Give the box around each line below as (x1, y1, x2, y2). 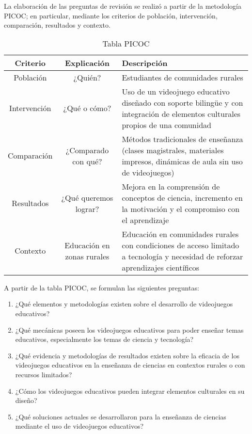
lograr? (75, 203, 99, 214)
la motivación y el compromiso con (122, 203, 240, 214)
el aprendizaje (122, 214, 169, 225)
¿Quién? (73, 71, 101, 83)
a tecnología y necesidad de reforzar (122, 250, 243, 262)
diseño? (15, 395, 37, 405)
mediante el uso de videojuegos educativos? (15, 421, 144, 431)
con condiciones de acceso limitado (122, 239, 239, 251)
